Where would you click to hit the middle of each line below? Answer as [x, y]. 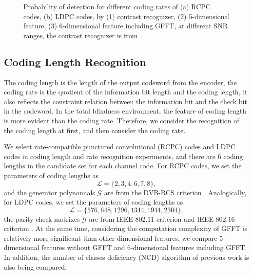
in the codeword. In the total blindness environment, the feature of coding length [125, 111]
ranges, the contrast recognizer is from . [83, 35]
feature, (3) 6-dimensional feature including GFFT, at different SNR [126, 26]
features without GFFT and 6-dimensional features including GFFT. [144, 247]
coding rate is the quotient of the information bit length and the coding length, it [126, 92]
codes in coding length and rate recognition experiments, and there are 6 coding [124, 156]
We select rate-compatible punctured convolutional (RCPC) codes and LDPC [120, 147]
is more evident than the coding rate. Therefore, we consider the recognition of [122, 120]
